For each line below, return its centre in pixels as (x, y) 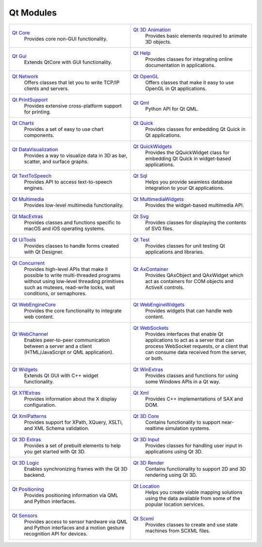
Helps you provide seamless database (189, 182)
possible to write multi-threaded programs (72, 275)
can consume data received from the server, (196, 352)
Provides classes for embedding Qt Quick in (196, 129)
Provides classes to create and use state (191, 525)
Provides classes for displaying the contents (196, 222)
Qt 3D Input (146, 439)
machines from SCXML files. (178, 531)
